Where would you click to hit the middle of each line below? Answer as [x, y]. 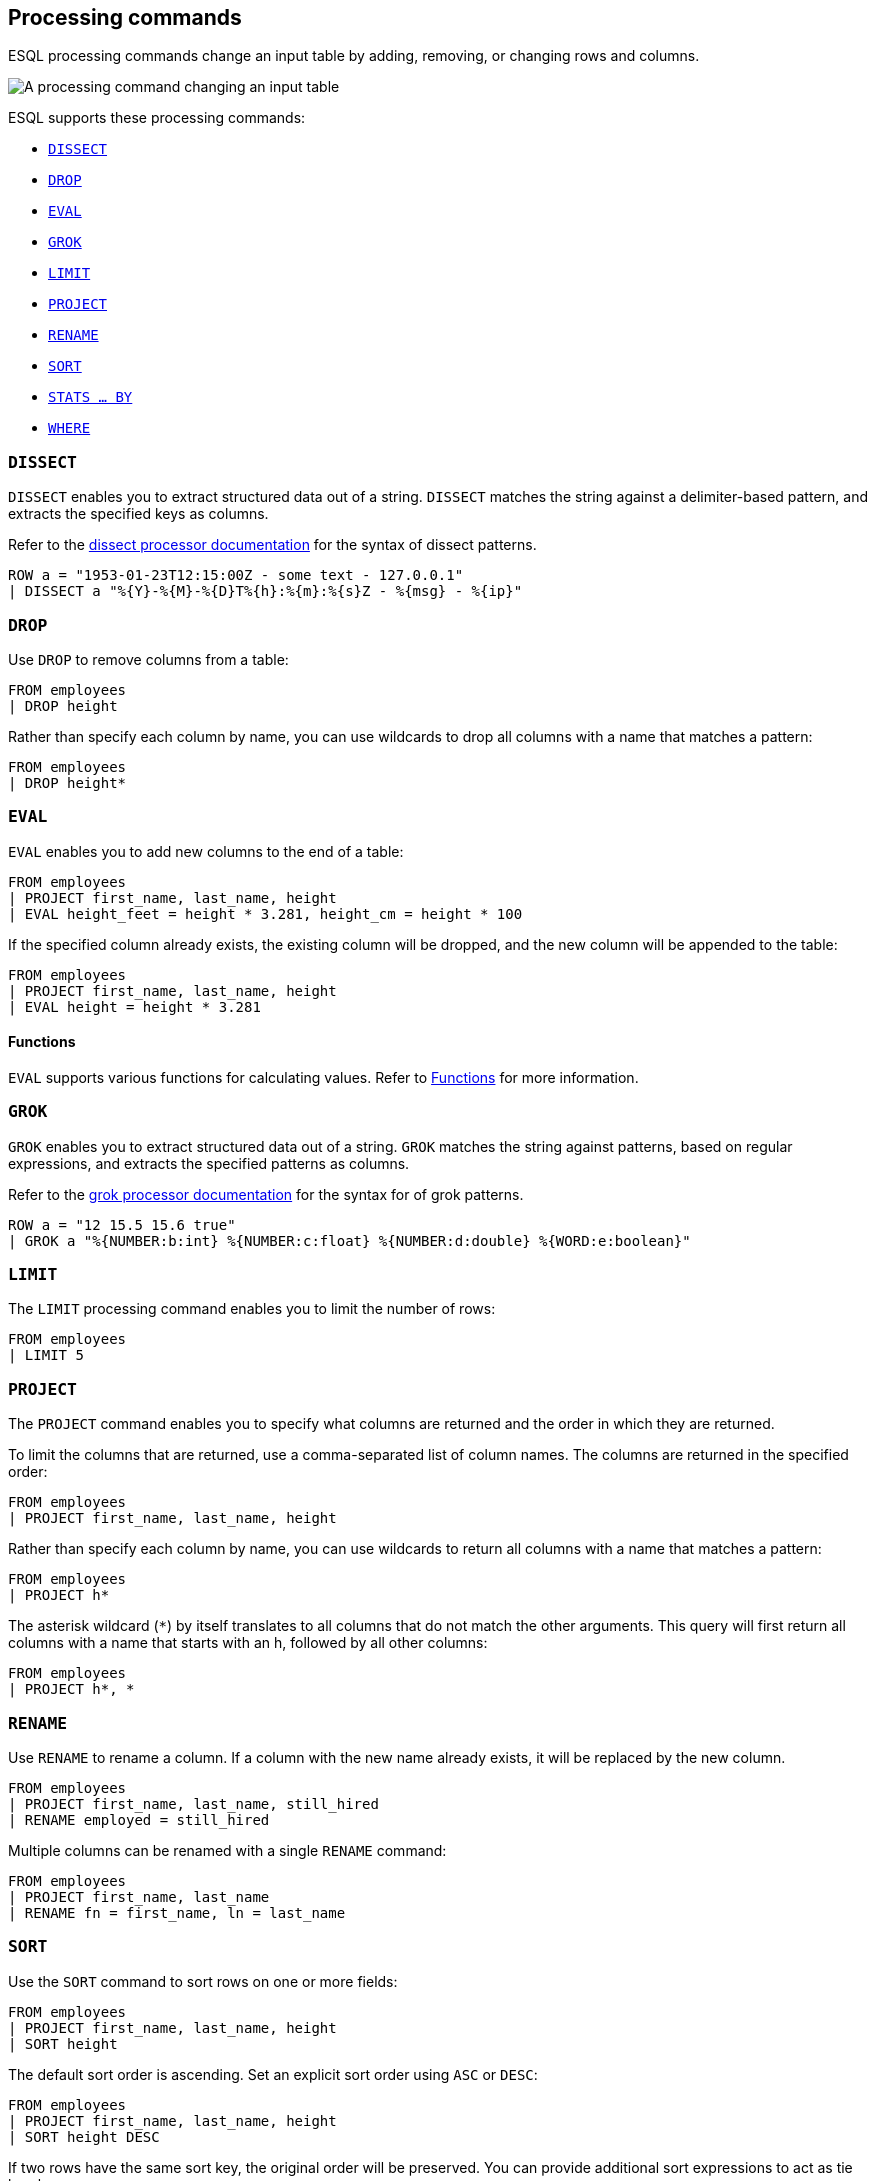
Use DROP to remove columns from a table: [148, 659]
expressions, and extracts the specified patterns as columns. [209, 1163]
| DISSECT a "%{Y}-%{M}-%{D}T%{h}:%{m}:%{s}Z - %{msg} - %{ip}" [265, 591]
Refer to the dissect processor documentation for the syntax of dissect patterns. [272, 545]
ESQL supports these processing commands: [157, 118]
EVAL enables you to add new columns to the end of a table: [206, 851]
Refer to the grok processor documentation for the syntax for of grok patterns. [266, 1194]
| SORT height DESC [84, 2136]
